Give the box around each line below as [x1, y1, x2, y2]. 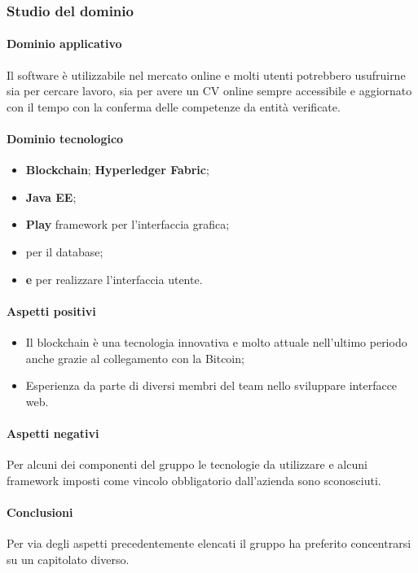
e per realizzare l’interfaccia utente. [25, 270, 203, 287]
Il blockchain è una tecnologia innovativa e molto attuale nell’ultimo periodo [25, 333, 407, 350]
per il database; [25, 243, 103, 260]
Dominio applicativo [7, 35, 122, 52]
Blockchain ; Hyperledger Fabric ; [25, 161, 209, 178]
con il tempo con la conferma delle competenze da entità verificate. [7, 98, 341, 115]
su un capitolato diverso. [7, 550, 130, 567]
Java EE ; [25, 188, 77, 205]
